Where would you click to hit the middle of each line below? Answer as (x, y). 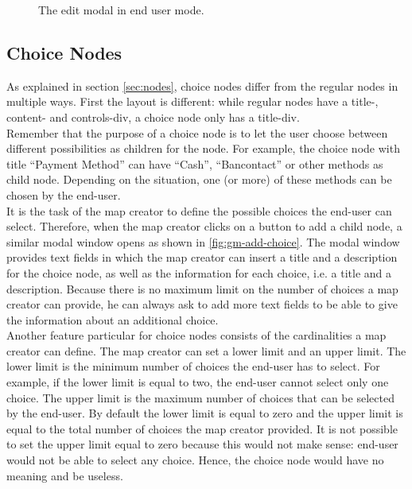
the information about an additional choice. (113, 319)
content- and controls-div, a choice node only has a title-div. (153, 116)
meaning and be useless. (65, 475)
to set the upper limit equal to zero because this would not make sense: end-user (202, 444)
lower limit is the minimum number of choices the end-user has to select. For (193, 366)
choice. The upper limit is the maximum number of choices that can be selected (200, 397)
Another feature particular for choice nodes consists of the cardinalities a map (196, 335)
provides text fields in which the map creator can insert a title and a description (202, 257)
